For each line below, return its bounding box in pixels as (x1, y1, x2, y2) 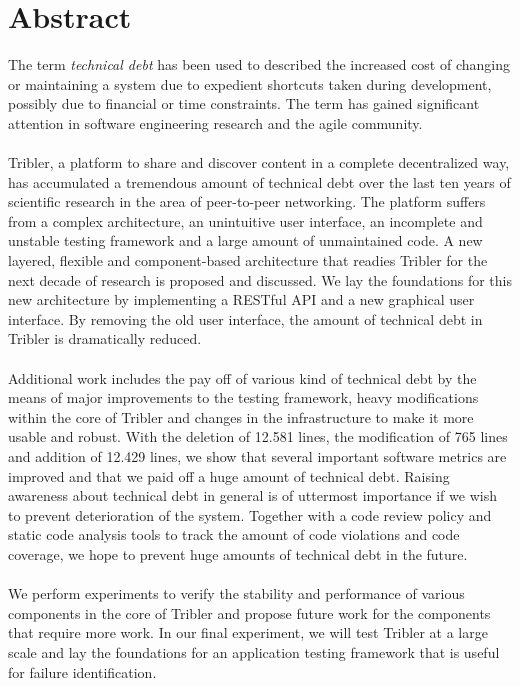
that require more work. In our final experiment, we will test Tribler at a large (8, 622, 488, 643)
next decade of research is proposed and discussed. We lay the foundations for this (8, 269, 512, 290)
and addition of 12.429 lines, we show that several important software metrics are (8, 446, 507, 466)
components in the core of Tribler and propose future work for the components (8, 602, 491, 623)
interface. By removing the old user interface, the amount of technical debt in (8, 308, 483, 329)
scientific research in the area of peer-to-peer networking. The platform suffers (8, 191, 486, 212)
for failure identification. (8, 661, 157, 682)
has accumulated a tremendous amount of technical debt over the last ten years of (8, 171, 511, 192)
